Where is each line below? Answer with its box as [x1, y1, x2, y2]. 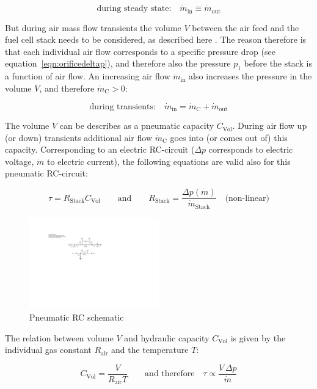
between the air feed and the [192, 21, 299, 34]
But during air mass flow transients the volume [5, 21, 181, 34]
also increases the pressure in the [189, 70, 312, 82]
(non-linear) [225, 194, 269, 203]
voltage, [5, 155, 34, 167]
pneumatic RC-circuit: [5, 167, 88, 180]
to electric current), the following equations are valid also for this [47, 155, 291, 167]
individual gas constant [5, 343, 92, 356]
